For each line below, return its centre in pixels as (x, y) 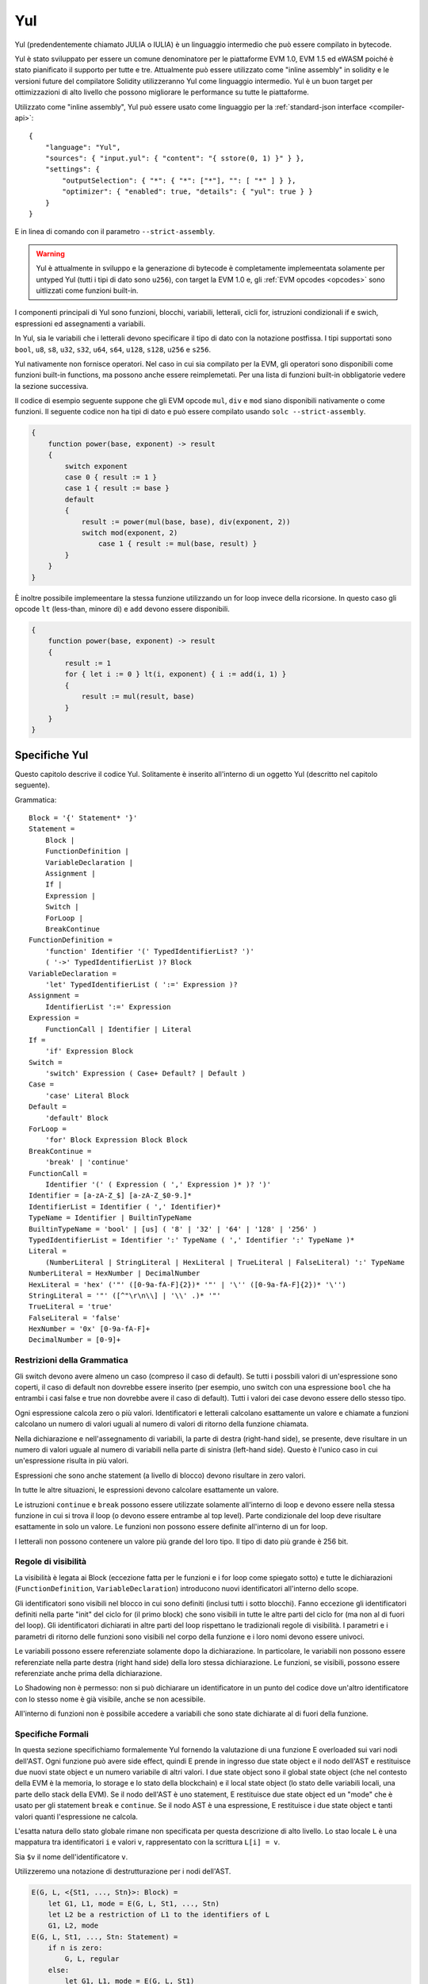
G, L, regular (92, 1959)
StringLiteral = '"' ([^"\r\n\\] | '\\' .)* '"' (125, 1295)
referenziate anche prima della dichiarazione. (88, 1673)
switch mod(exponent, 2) (130, 533)
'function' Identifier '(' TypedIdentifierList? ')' (150, 951)
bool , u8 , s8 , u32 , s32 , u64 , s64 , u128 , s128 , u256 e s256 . (113, 349)
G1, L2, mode (73, 1926)
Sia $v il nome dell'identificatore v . (71, 1856)
